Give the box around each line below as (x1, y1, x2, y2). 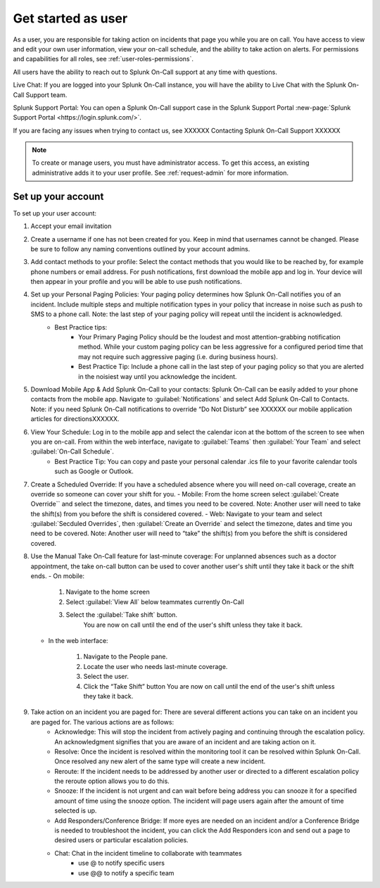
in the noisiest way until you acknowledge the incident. (78, 372, 237, 380)
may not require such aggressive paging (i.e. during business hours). (78, 352, 278, 361)
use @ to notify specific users (78, 859, 165, 868)
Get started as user (13, 11, 128, 26)
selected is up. (54, 806, 97, 815)
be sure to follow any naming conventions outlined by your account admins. (30, 244, 251, 253)
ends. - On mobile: (30, 572, 84, 580)
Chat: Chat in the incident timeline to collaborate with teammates (54, 849, 242, 857)
